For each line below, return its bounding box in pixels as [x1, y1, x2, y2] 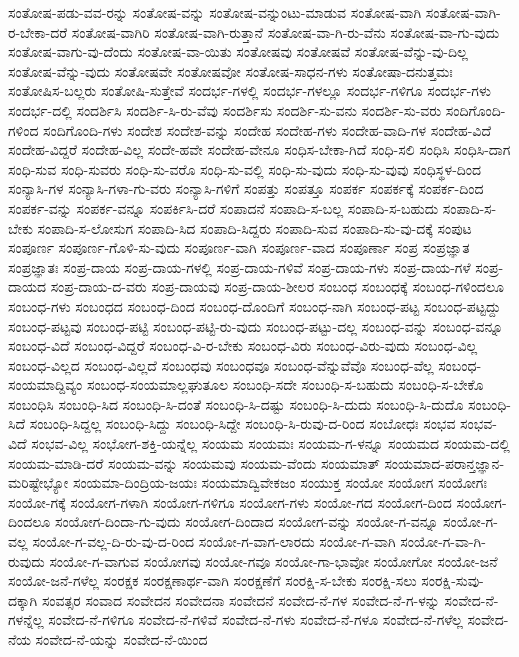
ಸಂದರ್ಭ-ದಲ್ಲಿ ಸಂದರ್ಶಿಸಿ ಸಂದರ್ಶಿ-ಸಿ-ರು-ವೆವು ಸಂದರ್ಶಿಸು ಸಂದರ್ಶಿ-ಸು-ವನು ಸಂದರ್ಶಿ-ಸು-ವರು [8, 99, 442, 120]
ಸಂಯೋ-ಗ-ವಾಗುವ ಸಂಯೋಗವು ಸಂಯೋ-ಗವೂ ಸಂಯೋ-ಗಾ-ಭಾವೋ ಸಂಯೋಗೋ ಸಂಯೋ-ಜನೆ [49, 550, 498, 571]
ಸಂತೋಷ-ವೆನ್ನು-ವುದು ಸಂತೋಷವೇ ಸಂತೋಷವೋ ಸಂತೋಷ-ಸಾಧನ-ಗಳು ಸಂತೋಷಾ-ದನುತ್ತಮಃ [8, 60, 453, 81]
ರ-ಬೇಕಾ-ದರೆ [8, 21, 68, 42]
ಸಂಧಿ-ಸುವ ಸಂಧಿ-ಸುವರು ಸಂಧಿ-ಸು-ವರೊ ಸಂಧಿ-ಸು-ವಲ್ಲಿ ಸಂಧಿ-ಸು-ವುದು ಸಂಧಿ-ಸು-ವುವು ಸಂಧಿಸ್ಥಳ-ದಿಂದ [8, 158, 482, 179]
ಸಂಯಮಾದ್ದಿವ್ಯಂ [8, 374, 83, 395]
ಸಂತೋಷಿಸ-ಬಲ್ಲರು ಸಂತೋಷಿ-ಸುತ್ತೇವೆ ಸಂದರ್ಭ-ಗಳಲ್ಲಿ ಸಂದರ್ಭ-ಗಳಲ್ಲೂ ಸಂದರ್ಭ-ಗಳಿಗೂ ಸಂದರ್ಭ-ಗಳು [8, 80, 491, 101]
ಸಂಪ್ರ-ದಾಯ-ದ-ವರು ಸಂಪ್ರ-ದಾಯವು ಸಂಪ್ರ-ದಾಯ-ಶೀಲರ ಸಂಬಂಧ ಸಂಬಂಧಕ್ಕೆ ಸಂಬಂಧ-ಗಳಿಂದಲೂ [50, 276, 504, 297]
